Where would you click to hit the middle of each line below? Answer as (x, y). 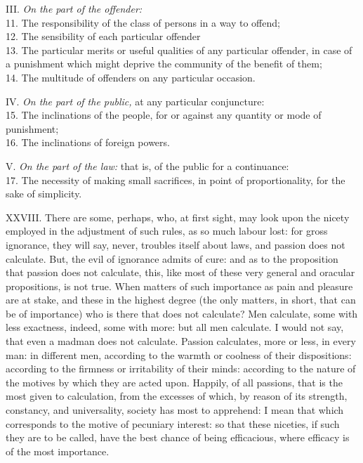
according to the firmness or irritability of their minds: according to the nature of (181, 369)
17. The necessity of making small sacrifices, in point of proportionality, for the (176, 180)
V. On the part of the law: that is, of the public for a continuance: (147, 165)
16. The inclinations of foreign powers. (88, 142)
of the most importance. (58, 451)
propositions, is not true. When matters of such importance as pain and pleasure (179, 286)
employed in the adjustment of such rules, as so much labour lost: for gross (167, 231)
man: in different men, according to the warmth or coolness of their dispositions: (179, 354)
